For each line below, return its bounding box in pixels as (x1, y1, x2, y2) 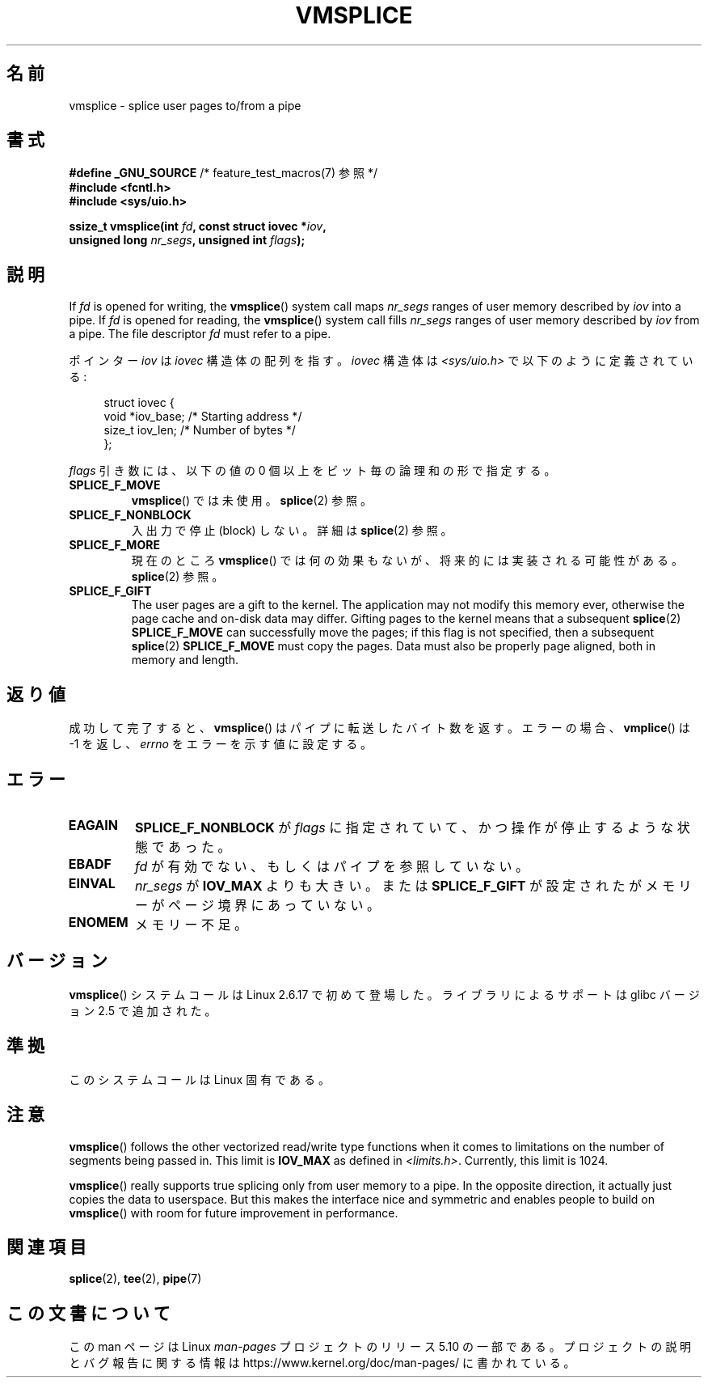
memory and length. (131, 653, 239, 667)
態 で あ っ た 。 (135, 838, 231, 855)
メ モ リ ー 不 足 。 (135, 916, 248, 933)
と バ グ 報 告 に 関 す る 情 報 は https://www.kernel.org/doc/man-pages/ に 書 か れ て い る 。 (69, 1356, 575, 1370)
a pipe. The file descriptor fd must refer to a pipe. (69, 327, 331, 341)
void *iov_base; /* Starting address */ (103, 409, 302, 424)
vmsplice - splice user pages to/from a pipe (69, 98, 301, 112)
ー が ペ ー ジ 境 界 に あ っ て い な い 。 (135, 896, 381, 913)
